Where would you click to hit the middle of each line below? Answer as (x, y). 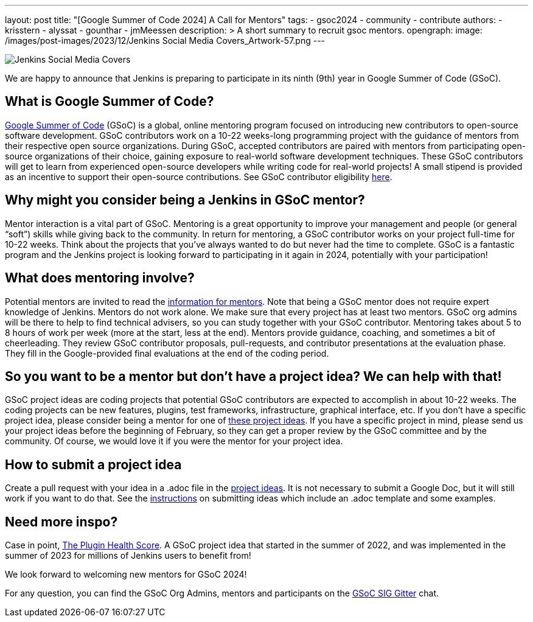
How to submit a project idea (93, 464)
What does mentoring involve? (100, 278)
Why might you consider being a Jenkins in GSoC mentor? (185, 200)
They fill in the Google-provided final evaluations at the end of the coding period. (167, 353)
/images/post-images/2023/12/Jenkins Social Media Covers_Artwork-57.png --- (165, 40)
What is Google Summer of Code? (110, 102)
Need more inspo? (61, 522)
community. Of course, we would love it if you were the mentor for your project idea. (174, 441)
